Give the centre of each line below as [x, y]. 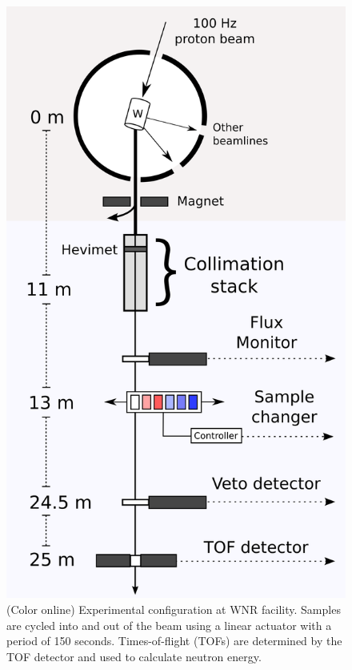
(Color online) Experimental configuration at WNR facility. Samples [174, 609]
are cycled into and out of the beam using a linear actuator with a [169, 625]
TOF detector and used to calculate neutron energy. [134, 656]
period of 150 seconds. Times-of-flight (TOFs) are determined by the [174, 641]
